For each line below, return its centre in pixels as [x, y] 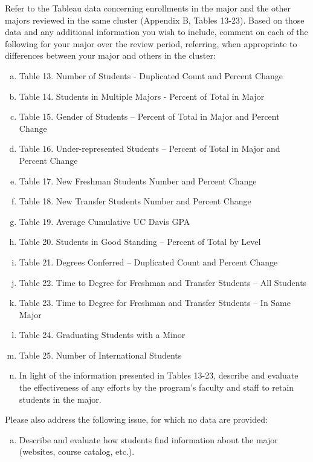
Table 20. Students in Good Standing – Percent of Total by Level [140, 242]
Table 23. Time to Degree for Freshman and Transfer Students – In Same [155, 303]
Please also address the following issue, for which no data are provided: [136, 419]
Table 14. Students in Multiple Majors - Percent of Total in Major [142, 96]
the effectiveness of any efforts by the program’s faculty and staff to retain [156, 387]
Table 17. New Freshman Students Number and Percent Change [138, 181]
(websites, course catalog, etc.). [77, 451]
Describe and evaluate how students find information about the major [148, 439]
